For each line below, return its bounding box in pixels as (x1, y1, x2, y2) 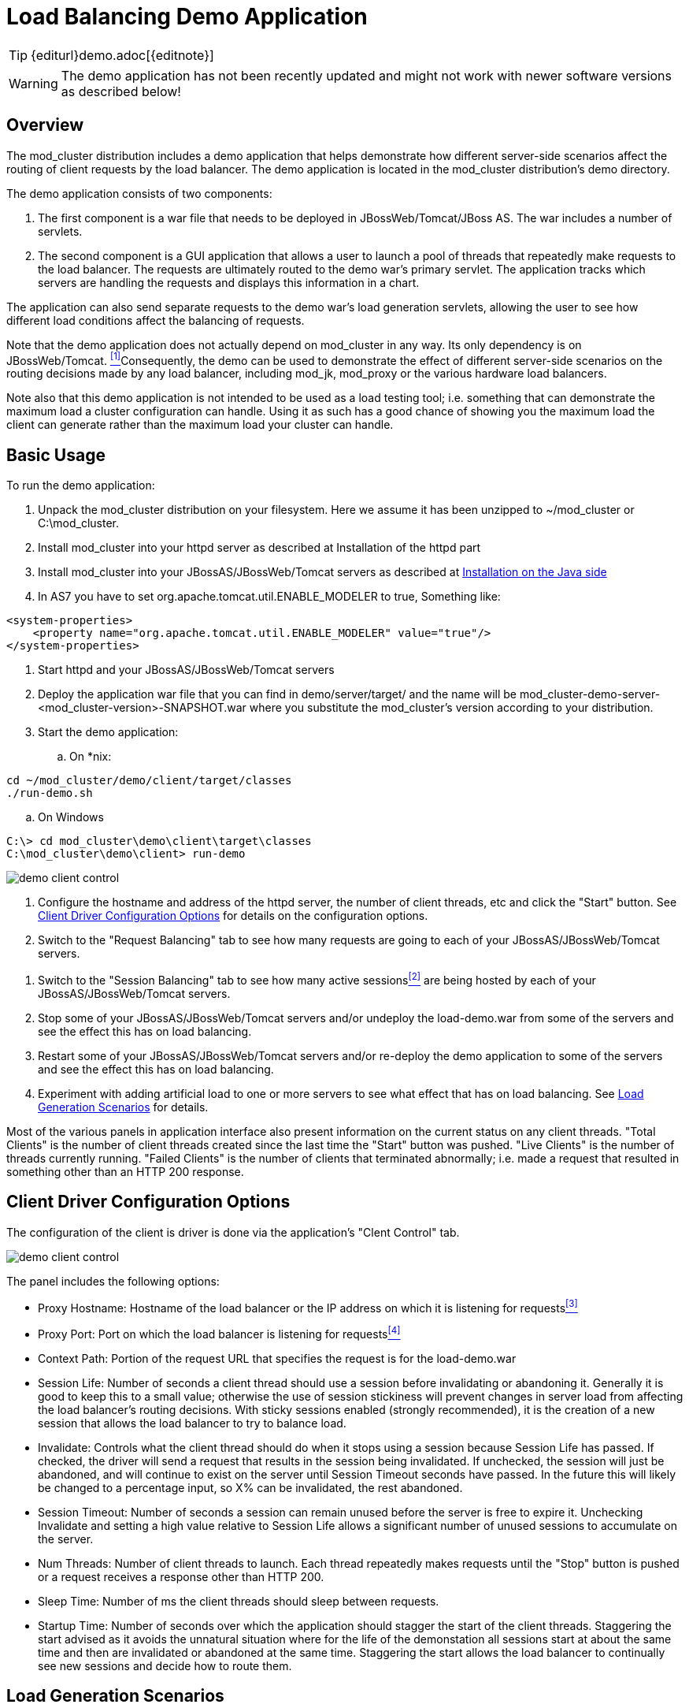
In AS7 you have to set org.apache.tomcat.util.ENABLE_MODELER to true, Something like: (38, 590, 501, 604)
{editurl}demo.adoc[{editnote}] (31, 47, 214, 63)
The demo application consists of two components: (6, 186, 272, 200)
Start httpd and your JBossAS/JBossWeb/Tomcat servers (38, 663, 335, 677)
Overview (6, 115, 84, 136)
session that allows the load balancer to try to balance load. (38, 1416, 346, 1430)
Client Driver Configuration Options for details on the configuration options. (38, 909, 428, 923)
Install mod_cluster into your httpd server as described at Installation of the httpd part (38, 541, 481, 555)
